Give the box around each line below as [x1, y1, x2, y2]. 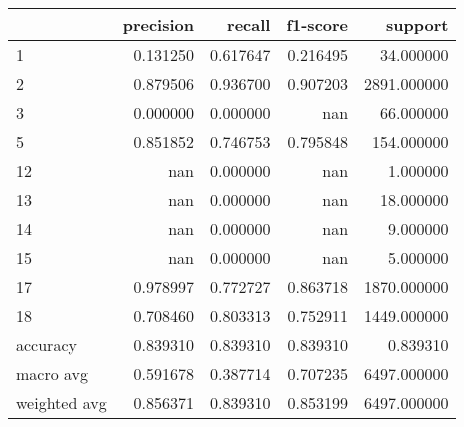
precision [122, 13, 194, 36]
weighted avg [16, 391, 107, 414]
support [386, 13, 449, 36]
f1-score [286, 13, 349, 36]
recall [227, 13, 271, 36]
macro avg [16, 362, 89, 385]
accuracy [16, 333, 77, 356]
